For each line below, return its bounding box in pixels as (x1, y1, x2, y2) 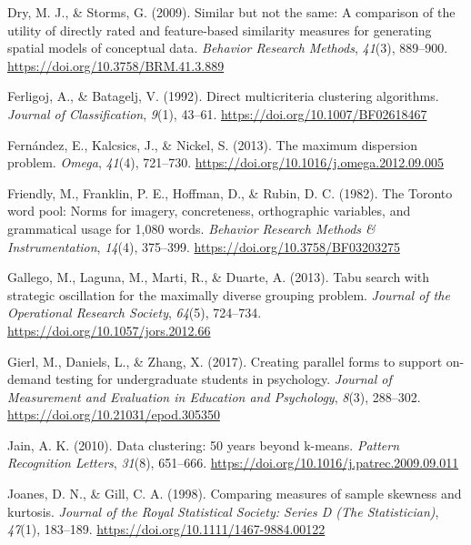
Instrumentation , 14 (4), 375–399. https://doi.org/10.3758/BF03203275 (7, 237, 400, 256)
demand (7, 369, 52, 389)
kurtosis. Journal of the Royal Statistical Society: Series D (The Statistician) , (7, 501, 439, 520)
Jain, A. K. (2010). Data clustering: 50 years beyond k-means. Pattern (7, 435, 400, 454)
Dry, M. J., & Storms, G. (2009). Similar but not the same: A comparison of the (7, 3, 456, 21)
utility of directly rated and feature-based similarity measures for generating (7, 20, 432, 39)
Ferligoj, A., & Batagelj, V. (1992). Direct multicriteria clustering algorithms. (7, 86, 439, 106)
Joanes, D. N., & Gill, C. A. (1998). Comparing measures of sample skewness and (7, 484, 462, 503)
